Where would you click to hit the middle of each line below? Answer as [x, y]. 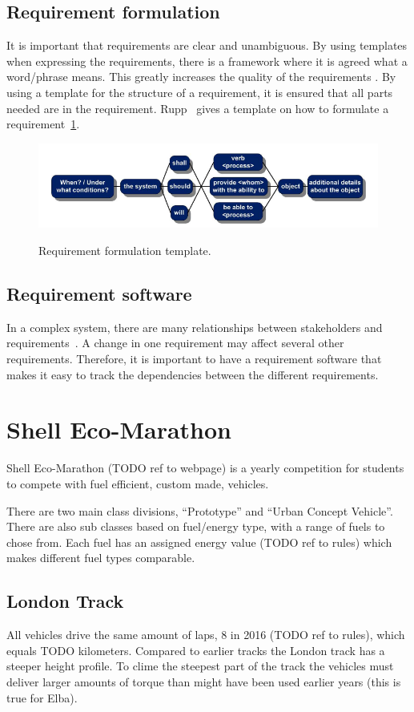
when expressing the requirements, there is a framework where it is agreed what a [207, 61]
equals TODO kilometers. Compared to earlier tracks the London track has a [196, 650]
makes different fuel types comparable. [101, 558]
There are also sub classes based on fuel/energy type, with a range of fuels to [196, 526]
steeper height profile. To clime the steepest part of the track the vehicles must [200, 666]
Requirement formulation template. [125, 251]
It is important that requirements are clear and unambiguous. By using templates [207, 45]
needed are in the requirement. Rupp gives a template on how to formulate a [198, 108]
